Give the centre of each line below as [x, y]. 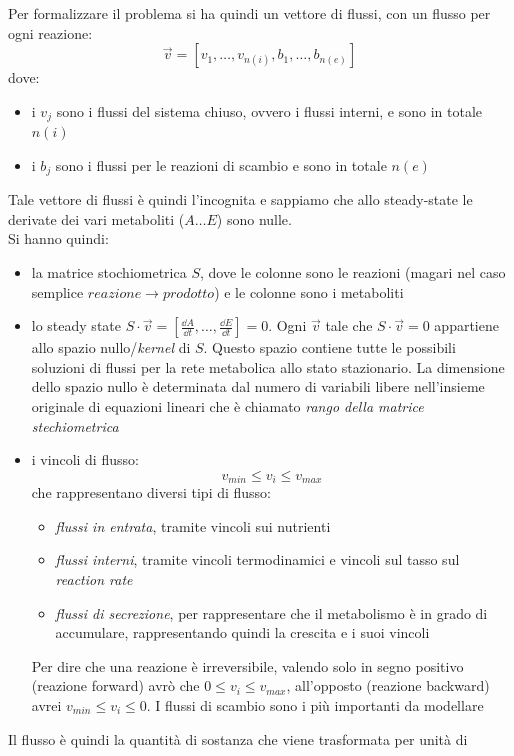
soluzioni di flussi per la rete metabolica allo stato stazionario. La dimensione [268, 366]
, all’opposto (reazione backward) [388, 685]
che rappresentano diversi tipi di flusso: [151, 492]
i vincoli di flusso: [85, 459]
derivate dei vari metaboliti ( [96, 218]
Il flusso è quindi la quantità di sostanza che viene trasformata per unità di [238, 738]
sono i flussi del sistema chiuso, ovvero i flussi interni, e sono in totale [269, 110]
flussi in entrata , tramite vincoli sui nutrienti [193, 525]
